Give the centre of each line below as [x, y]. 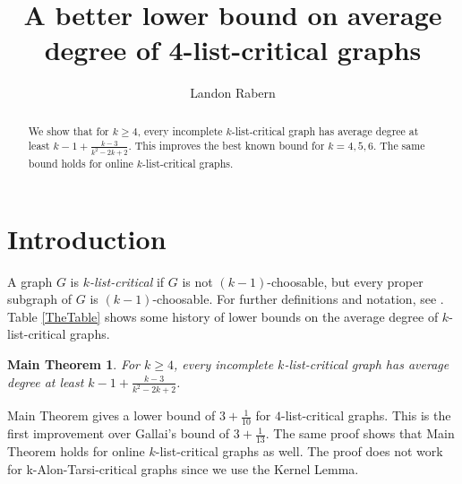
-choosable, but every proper [345, 281]
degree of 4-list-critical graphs [233, 50]
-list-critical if [127, 281]
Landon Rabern [233, 93]
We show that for [68, 130]
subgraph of [40, 299]
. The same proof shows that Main [360, 433]
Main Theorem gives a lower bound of [111, 415]
